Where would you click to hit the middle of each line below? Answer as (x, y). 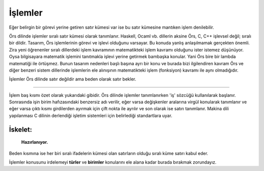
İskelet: (21, 129)
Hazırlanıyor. (35, 142)
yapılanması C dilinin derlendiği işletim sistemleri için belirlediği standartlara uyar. (91, 115)
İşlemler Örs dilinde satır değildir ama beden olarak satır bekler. (73, 79)
